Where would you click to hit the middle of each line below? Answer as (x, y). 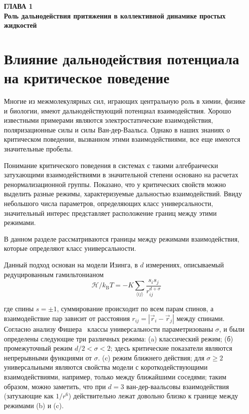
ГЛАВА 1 (18, 6)
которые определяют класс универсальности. (70, 248)
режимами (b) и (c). (34, 405)
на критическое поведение (87, 78)
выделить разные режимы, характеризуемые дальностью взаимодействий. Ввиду (123, 194)
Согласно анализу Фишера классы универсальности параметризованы (109, 329)
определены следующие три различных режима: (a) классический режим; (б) (119, 338)
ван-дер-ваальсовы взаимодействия (178, 386)
